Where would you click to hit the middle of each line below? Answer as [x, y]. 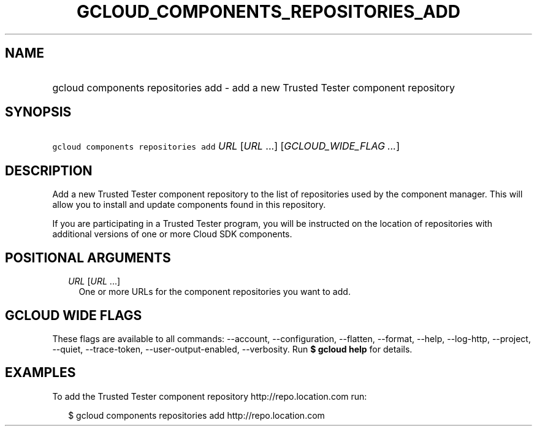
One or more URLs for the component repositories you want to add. [215, 292]
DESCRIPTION [49, 170]
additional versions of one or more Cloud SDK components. [172, 234]
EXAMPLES [40, 373]
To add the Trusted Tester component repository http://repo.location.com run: [210, 396]
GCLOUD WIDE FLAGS [74, 315]
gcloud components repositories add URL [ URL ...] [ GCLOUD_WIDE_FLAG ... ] [226, 146]
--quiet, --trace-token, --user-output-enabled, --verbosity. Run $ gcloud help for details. [232, 349]
